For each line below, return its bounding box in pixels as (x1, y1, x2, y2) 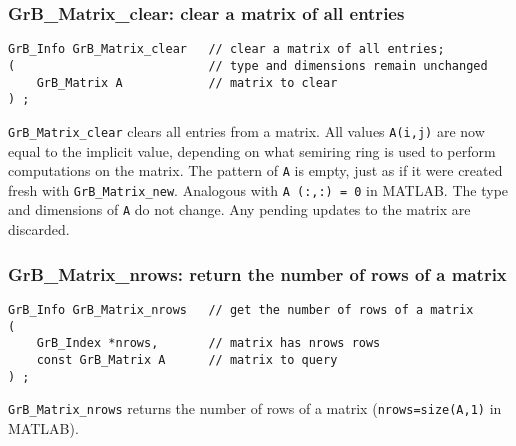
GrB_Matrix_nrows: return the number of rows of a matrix (8, 261, 507, 286)
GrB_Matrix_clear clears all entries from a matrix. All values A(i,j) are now (8, 120, 485, 141)
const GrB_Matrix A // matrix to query (36, 352, 338, 367)
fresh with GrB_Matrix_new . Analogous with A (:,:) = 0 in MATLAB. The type (8, 179, 509, 200)
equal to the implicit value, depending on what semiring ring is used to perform (8, 140, 496, 161)
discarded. (8, 219, 70, 240)
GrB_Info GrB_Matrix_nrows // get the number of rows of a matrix (8, 302, 474, 317)
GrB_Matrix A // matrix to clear (36, 75, 338, 90)
